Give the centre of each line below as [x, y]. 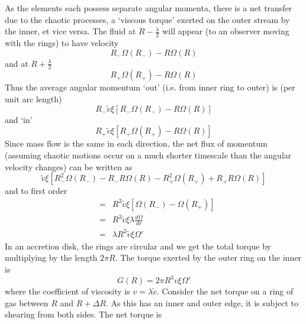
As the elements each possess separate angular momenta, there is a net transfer [149, 8]
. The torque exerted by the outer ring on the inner [208, 257]
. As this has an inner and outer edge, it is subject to [202, 302]
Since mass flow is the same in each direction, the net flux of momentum [136, 143]
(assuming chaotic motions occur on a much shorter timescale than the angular [148, 155]
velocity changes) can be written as [69, 166]
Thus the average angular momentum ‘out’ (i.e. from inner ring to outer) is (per [150, 87]
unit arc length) [33, 99]
